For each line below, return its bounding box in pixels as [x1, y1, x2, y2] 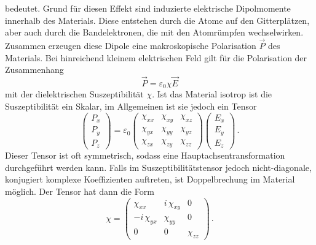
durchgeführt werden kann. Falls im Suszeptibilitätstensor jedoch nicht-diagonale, [5, 160, 312, 173]
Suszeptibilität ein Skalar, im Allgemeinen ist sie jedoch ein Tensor [5, 100, 257, 113]
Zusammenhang [5, 63, 64, 76]
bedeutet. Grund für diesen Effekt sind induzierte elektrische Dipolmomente [5, 2, 291, 14]
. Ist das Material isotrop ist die [152, 88, 272, 100]
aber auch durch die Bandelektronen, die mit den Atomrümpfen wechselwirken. [5, 26, 304, 39]
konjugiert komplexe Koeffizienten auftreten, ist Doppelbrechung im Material [5, 173, 295, 186]
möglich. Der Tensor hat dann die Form [5, 184, 154, 197]
